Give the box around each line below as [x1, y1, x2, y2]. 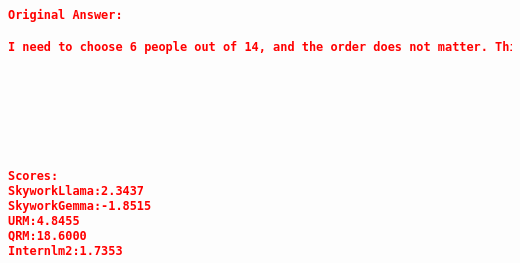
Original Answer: [8, 8, 123, 22]
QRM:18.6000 [8, 228, 87, 243]
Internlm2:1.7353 [8, 243, 123, 258]
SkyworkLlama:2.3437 [8, 184, 145, 199]
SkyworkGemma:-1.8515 [8, 198, 152, 213]
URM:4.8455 [8, 213, 80, 228]
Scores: [8, 169, 59, 184]
